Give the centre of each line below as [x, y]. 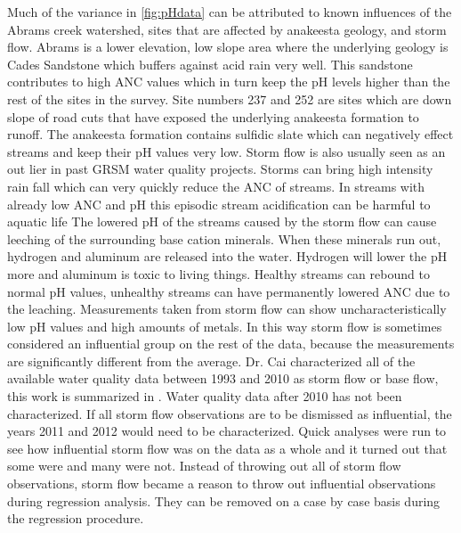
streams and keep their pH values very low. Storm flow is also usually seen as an [226, 151]
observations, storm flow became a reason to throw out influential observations [222, 484]
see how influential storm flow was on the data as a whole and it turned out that [227, 448]
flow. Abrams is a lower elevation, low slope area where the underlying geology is [228, 47]
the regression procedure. [76, 518]
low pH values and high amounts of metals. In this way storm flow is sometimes [225, 326]
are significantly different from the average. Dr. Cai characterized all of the [211, 361]
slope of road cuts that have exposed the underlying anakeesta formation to [213, 116]
